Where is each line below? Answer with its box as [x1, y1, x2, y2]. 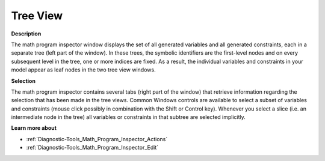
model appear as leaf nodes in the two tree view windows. [11, 66, 156, 73]
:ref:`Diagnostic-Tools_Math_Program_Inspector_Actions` [26, 135, 168, 142]
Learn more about [11, 124, 57, 132]
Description [11, 30, 42, 37]
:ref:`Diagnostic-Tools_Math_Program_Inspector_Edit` [26, 144, 159, 151]
